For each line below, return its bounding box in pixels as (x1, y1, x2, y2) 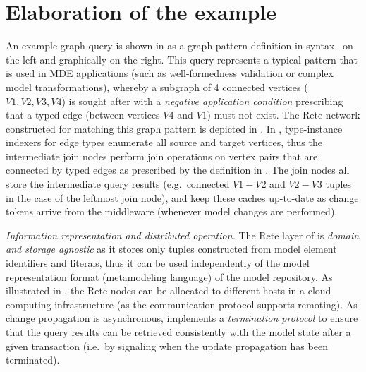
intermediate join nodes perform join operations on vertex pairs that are (6, 148, 318, 163)
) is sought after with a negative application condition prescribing (61, 93, 343, 108)
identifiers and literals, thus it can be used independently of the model (6, 256, 310, 270)
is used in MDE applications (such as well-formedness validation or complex (6, 66, 334, 80)
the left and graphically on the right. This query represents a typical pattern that (6, 52, 358, 66)
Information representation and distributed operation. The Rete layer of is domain (6, 227, 360, 242)
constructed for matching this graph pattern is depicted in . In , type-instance (6, 121, 343, 136)
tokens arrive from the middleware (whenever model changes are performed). (6, 204, 338, 219)
